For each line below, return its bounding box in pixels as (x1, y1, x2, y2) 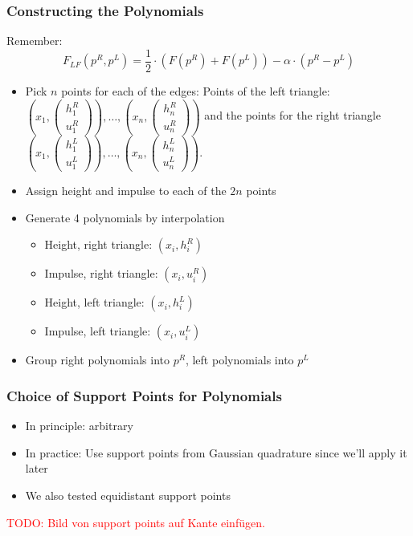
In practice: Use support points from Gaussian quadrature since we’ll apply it (25, 444, 407, 461)
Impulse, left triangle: (44, 323, 151, 339)
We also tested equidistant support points (25, 487, 231, 503)
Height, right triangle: (44, 236, 153, 253)
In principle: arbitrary (25, 417, 133, 434)
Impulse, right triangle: (44, 265, 158, 282)
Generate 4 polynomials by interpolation (25, 209, 225, 225)
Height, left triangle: (44, 294, 145, 311)
